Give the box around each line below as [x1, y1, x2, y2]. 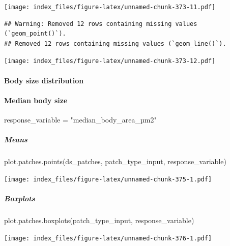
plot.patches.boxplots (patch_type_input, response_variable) [4, 215, 194, 226]
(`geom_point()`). [4, 30, 66, 38]
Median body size [4, 95, 68, 105]
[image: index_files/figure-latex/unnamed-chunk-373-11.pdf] [4, 4, 216, 11]
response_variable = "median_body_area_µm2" [4, 114, 157, 125]
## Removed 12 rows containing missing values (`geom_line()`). [4, 40, 226, 47]
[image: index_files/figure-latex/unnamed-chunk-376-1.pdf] [4, 234, 212, 242]
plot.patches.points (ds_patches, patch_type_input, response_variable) [4, 156, 226, 167]
